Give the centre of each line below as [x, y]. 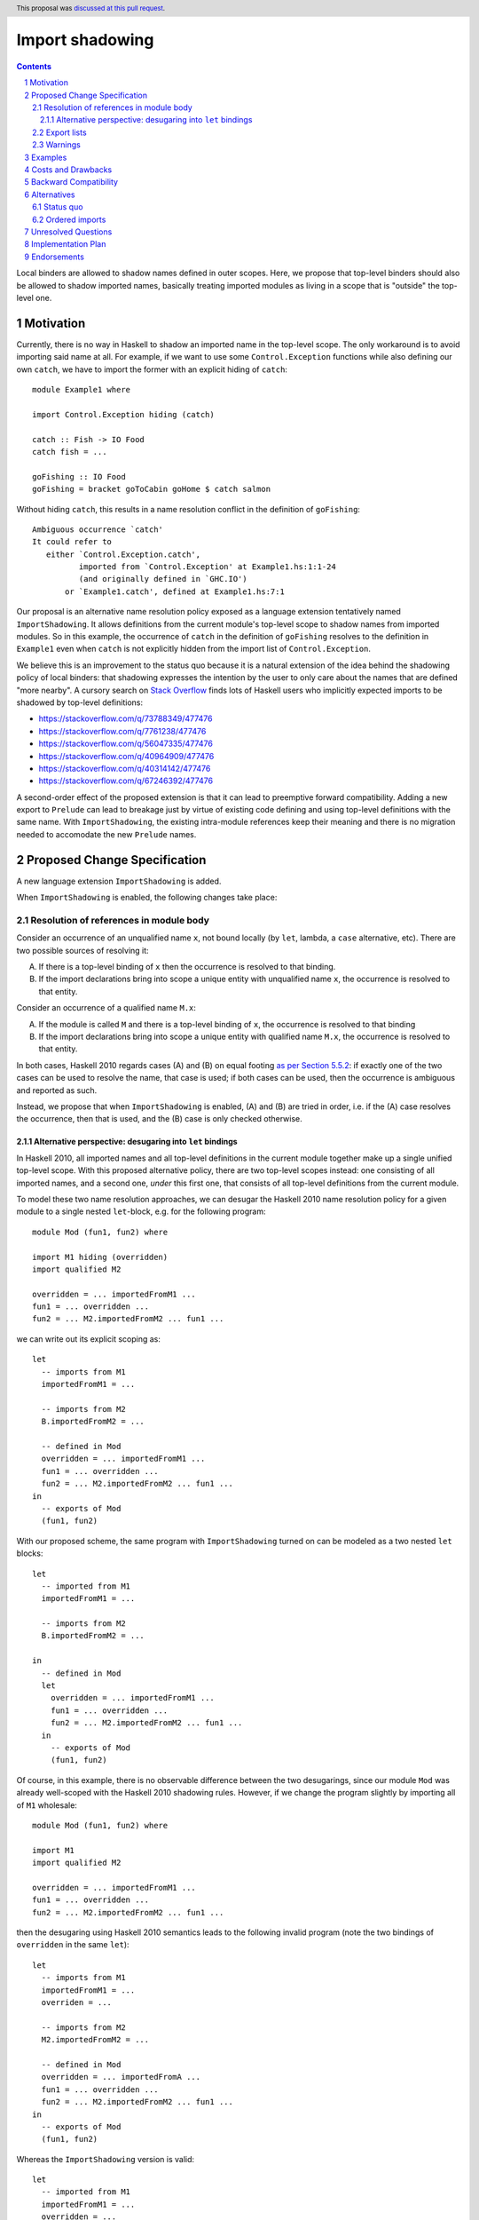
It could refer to [72, 542]
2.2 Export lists [60, 132]
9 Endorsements [54, 257]
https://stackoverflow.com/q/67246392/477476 [126, 781]
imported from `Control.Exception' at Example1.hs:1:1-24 [207, 567]
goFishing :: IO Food [79, 476]
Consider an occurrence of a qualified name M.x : [106, 1008]
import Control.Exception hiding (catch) [123, 414]
